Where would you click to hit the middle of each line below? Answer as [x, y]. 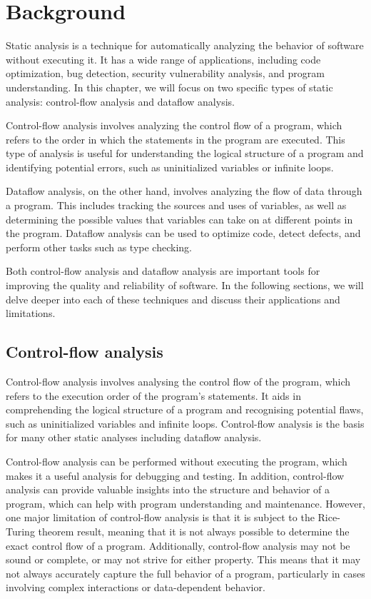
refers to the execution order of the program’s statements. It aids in [153, 395]
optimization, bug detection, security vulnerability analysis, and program [165, 73]
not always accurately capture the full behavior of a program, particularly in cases [185, 573]
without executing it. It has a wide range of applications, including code [163, 59]
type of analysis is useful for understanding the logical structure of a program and [185, 153]
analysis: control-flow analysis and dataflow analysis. [120, 101]
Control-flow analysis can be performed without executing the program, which [177, 461]
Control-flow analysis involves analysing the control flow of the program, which [178, 382]
